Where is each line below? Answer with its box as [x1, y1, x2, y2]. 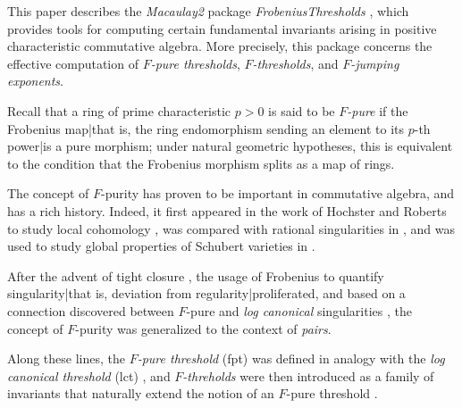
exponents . [7, 71, 63, 90]
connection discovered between [7, 301, 174, 320]
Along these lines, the [7, 349, 125, 368]
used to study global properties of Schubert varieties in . [7, 237, 315, 255]
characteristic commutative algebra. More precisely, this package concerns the [7, 37, 433, 55]
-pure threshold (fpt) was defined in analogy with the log [137, 349, 445, 368]
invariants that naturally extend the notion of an [7, 384, 274, 403]
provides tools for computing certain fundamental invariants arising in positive [7, 19, 437, 37]
